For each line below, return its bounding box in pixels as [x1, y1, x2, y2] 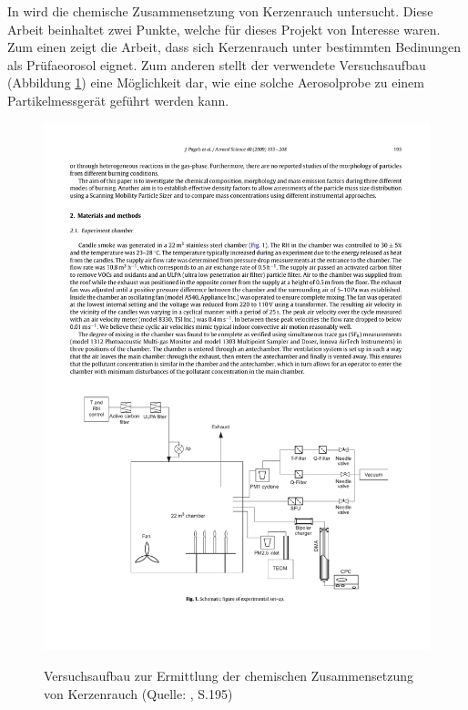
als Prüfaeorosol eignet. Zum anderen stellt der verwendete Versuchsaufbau [7, 55, 426, 74]
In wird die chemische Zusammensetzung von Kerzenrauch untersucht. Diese [7, 2, 433, 20]
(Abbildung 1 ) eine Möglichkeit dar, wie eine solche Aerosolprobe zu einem [7, 73, 424, 92]
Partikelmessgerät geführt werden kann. [7, 90, 229, 109]
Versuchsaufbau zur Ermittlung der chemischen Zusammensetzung [44, 666, 413, 685]
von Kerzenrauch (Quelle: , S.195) [44, 684, 233, 703]
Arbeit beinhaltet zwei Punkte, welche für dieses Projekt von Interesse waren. [7, 19, 441, 38]
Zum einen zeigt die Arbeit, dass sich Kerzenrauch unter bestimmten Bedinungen [7, 37, 462, 57]
